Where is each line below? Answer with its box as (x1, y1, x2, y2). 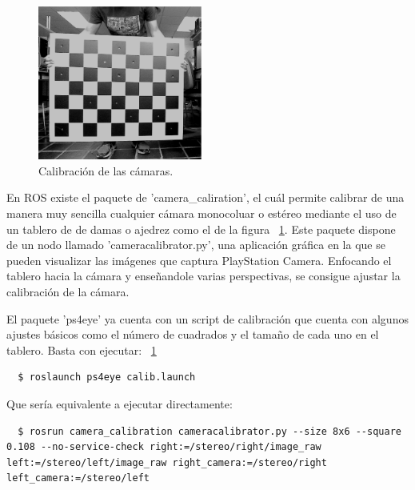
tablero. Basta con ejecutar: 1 (6, 341, 157, 358)
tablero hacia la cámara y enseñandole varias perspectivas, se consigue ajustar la (6, 267, 401, 284)
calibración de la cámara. (6, 283, 130, 299)
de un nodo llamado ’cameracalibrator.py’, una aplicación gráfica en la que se (6, 236, 385, 253)
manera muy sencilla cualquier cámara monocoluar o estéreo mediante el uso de (6, 204, 397, 221)
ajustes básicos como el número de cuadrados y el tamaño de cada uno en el (6, 326, 379, 343)
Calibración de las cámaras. (38, 162, 174, 179)
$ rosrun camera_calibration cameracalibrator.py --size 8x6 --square (18, 425, 401, 437)
